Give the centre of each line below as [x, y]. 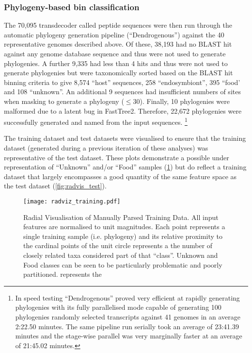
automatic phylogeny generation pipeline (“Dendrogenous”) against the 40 [114, 34]
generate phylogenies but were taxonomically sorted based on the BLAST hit [118, 73]
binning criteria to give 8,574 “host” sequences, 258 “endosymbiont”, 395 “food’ [122, 82]
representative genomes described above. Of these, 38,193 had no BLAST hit [118, 44]
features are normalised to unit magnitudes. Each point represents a [124, 227]
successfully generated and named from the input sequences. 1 [96, 121]
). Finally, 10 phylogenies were [185, 101]
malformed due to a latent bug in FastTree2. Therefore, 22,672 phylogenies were [123, 110]
